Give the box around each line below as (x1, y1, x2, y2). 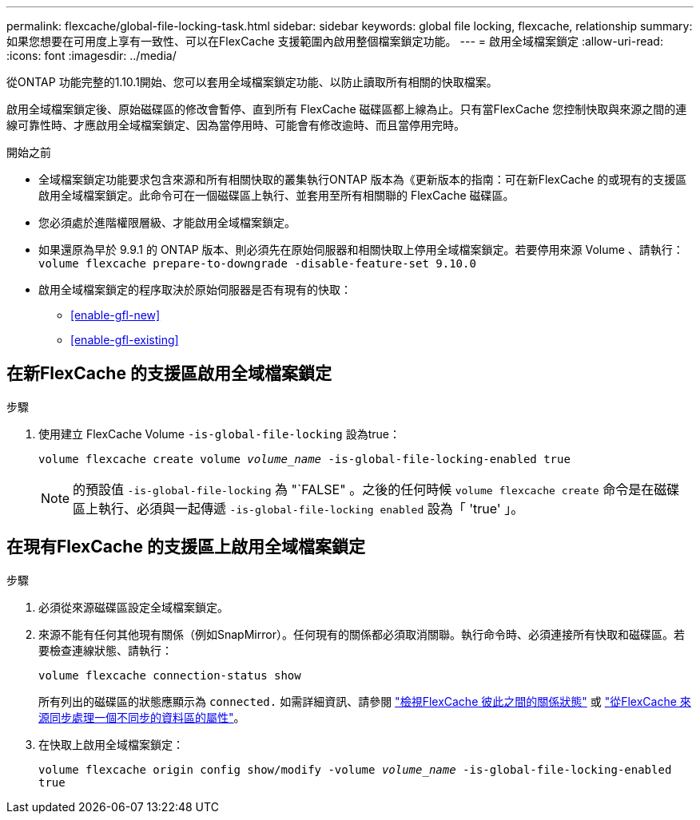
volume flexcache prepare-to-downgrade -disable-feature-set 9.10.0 (38, 257, 476, 270)
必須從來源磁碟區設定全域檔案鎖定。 (38, 600, 229, 614)
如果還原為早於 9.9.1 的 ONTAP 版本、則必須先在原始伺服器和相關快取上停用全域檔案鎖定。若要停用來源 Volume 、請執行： (38, 243, 684, 256)
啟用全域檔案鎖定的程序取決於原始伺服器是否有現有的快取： (38, 283, 352, 296)
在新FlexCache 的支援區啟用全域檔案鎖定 (6, 363, 332, 384)
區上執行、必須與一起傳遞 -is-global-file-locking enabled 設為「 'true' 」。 (73, 500, 524, 517)
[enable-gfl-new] (70, 308, 161, 322)
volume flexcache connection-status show (38, 668, 301, 682)
